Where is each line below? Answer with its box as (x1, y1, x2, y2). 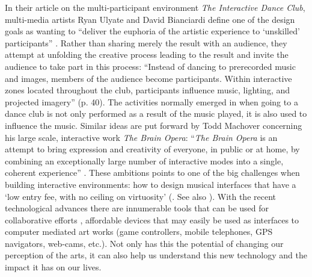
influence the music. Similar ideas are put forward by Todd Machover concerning (5, 119, 302, 131)
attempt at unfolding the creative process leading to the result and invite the (5, 48, 289, 61)
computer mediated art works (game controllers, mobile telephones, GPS (5, 225, 273, 238)
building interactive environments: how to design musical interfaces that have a (5, 178, 296, 190)
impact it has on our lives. (5, 261, 102, 273)
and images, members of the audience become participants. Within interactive (5, 72, 292, 84)
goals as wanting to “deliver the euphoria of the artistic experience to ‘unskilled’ (5, 25, 300, 37)
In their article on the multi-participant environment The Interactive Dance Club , (5, 1, 305, 13)
